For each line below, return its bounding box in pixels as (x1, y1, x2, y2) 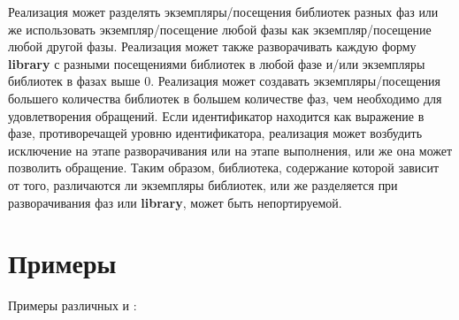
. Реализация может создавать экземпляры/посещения (150, 72, 440, 90)
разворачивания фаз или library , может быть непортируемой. (8, 193, 342, 211)
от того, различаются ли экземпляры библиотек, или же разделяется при (8, 175, 398, 194)
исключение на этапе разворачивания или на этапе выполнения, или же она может (8, 141, 453, 159)
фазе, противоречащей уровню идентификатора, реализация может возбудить (8, 124, 423, 142)
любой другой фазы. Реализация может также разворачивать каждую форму (8, 37, 417, 56)
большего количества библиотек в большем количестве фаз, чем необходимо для (8, 88, 442, 107)
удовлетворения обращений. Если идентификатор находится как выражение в (8, 106, 425, 125)
